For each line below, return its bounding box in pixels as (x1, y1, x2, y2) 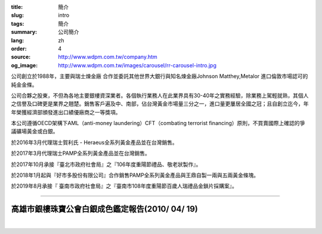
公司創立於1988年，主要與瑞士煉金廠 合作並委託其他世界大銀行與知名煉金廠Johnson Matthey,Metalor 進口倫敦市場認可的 (11, 73, 308, 80)
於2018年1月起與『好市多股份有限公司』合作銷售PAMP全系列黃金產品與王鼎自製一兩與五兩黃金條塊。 (11, 171, 259, 179)
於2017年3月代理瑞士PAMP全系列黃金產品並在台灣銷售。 (11, 149, 150, 157)
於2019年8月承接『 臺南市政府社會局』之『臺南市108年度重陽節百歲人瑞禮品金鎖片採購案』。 (11, 182, 238, 190)
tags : (11, 20, 24, 27)
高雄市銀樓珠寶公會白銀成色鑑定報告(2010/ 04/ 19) (11, 204, 198, 214)
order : (11, 45, 27, 52)
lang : (11, 36, 24, 44)
